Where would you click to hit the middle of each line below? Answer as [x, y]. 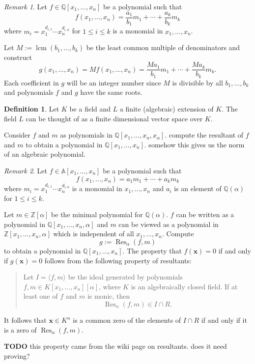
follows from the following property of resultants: [118, 260]
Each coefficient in [31, 82]
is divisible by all [198, 82]
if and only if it [224, 320]
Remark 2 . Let [26, 171]
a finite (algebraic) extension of [167, 109]
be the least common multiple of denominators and [163, 47]
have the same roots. [111, 92]
